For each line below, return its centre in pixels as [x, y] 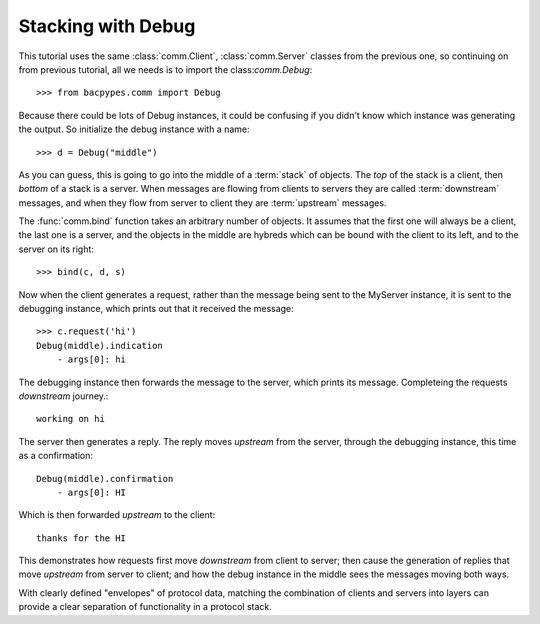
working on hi [70, 419]
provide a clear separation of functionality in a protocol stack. [145, 607]
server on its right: [56, 249]
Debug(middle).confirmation [105, 478]
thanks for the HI [81, 538]
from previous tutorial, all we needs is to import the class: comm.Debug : [165, 69]
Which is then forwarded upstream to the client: [117, 515]
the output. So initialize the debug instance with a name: [134, 129]
